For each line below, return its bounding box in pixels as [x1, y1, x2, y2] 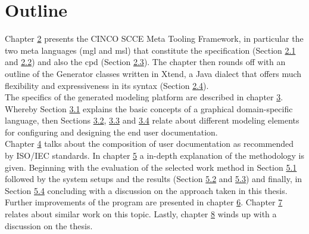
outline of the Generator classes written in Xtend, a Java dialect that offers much [5, 67, 302, 79]
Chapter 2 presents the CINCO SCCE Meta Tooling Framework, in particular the [5, 32, 304, 45]
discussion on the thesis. [5, 219, 93, 232]
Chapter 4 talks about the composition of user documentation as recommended [5, 137, 294, 150]
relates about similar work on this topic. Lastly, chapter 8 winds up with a [5, 208, 277, 220]
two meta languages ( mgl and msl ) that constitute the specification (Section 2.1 [5, 44, 296, 56]
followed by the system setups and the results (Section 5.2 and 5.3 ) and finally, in [5, 173, 302, 185]
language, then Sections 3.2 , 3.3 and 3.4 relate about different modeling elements [5, 114, 299, 127]
